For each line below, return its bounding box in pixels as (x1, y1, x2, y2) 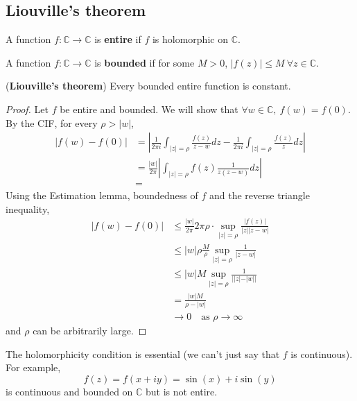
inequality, (6, 201, 50, 216)
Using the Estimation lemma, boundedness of (6, 188, 198, 203)
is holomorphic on (152, 32, 228, 46)
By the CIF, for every (6, 115, 98, 130)
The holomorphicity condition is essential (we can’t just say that (6, 346, 280, 361)
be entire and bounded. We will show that (60, 101, 238, 116)
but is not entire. (146, 384, 218, 399)
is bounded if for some (94, 55, 195, 69)
